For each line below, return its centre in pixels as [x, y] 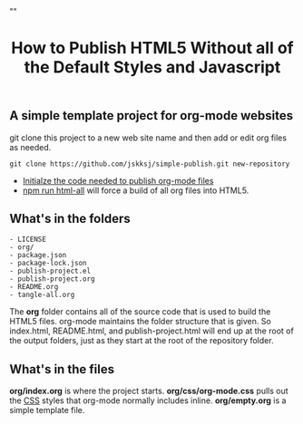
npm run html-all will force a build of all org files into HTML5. [136, 190]
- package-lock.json [49, 264]
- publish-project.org [52, 279]
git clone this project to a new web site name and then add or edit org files [148, 138]
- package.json [38, 255]
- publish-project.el [50, 271]
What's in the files [62, 369]
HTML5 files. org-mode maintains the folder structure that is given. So [141, 322]
